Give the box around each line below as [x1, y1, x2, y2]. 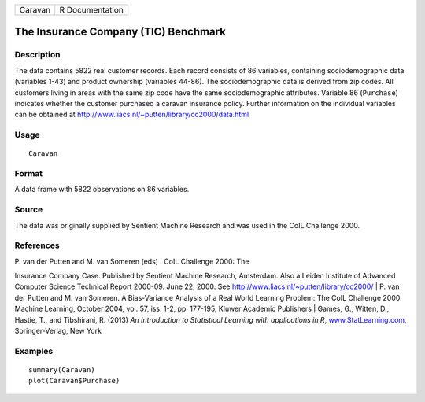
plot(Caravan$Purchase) [28, 376, 120, 385]
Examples [14, 345, 54, 356]
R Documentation [59, 5, 124, 15]
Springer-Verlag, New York [14, 326, 102, 336]
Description [14, 50, 61, 61]
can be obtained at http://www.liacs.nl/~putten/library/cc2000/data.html [14, 110, 249, 120]
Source [14, 205, 43, 216]
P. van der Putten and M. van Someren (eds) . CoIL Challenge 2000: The [14, 256, 249, 266]
